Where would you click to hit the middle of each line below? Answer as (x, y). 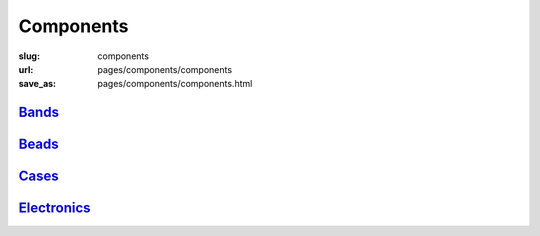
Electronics (54, 208)
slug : (29, 56)
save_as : (37, 84)
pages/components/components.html (175, 84)
